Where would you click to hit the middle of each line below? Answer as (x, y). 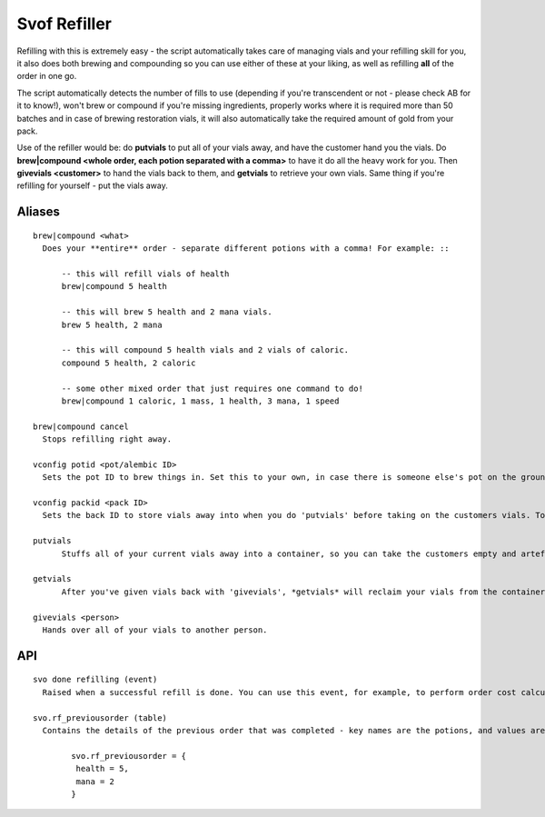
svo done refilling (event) (95, 680)
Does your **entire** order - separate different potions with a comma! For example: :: (246, 249)
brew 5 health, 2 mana (112, 324)
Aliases (39, 212)
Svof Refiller (64, 24)
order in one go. (47, 76)
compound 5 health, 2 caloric (129, 363)
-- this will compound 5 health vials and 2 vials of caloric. (205, 350)
